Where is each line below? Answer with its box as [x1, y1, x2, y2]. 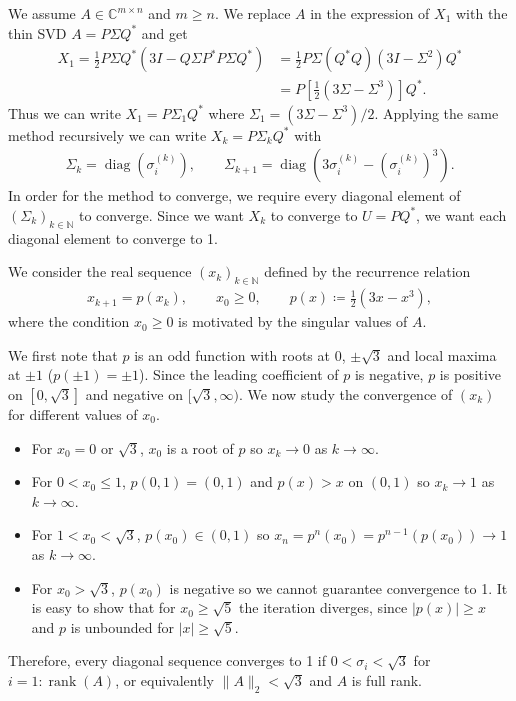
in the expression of [310, 3, 430, 23]
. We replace [214, 3, 291, 23]
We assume [8, 3, 76, 23]
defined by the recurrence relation [264, 261, 471, 282]
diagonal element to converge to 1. [8, 227, 219, 248]
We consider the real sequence [8, 261, 192, 282]
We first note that [8, 344, 118, 365]
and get [141, 22, 188, 43]
